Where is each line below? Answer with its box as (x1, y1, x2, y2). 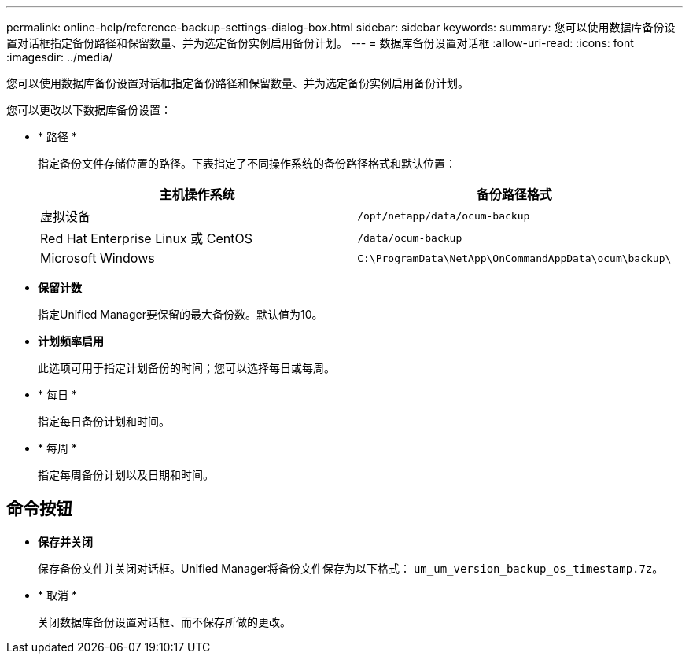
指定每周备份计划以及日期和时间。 (38, 468, 214, 481)
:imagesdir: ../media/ (6, 50, 113, 64)
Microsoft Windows (40, 250, 155, 266)
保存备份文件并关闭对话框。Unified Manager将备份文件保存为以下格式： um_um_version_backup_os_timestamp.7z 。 (38, 561, 664, 575)
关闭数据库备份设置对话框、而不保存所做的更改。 (38, 614, 291, 629)
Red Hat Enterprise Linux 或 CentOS (40, 230, 252, 246)
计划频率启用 (38, 334, 104, 348)
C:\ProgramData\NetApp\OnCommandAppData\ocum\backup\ (357, 252, 672, 264)
